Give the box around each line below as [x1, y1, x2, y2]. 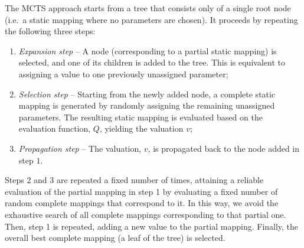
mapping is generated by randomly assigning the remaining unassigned [18, 99, 275, 112]
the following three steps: [5, 25, 96, 37]
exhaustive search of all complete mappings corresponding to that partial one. [5, 208, 286, 220]
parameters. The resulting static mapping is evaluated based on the [18, 110, 263, 123]
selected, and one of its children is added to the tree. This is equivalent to [18, 56, 285, 68]
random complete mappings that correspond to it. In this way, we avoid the [5, 197, 279, 209]
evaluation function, [18, 122, 91, 135]
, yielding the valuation [99, 122, 184, 135]
